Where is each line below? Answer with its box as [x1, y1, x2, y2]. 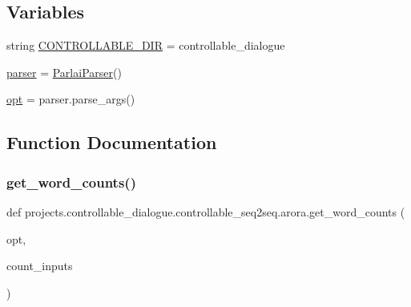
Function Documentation [6, 130, 217, 155]
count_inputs [6, 257, 73, 274]
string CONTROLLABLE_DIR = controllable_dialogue [6, 37, 285, 54]
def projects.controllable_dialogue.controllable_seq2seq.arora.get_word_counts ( [6, 203, 405, 220]
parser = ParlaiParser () [6, 63, 122, 80]
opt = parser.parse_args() [6, 91, 135, 107]
